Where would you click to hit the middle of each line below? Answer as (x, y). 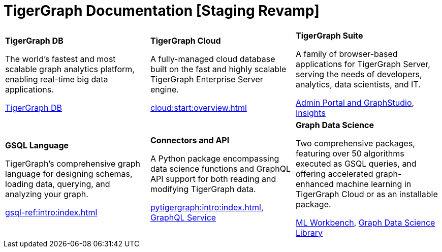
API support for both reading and (213, 179)
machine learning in (374, 184)
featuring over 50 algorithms (350, 153)
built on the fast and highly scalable (218, 69)
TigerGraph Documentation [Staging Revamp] (162, 11)
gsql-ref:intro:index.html (51, 212)
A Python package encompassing (215, 158)
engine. (164, 89)
